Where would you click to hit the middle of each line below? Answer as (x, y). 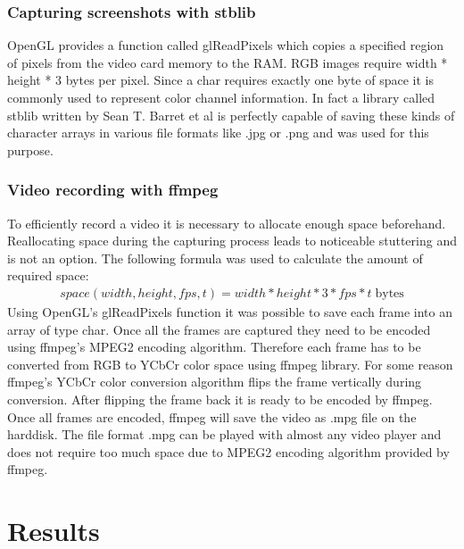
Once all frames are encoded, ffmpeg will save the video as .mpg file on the (212, 416)
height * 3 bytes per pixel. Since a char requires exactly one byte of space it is (220, 80)
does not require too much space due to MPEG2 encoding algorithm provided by (228, 451)
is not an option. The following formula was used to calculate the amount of (215, 258)
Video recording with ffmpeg (113, 190)
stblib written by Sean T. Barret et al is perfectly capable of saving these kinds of (231, 115)
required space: (48, 275)
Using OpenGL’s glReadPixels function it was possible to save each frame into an (230, 312)
